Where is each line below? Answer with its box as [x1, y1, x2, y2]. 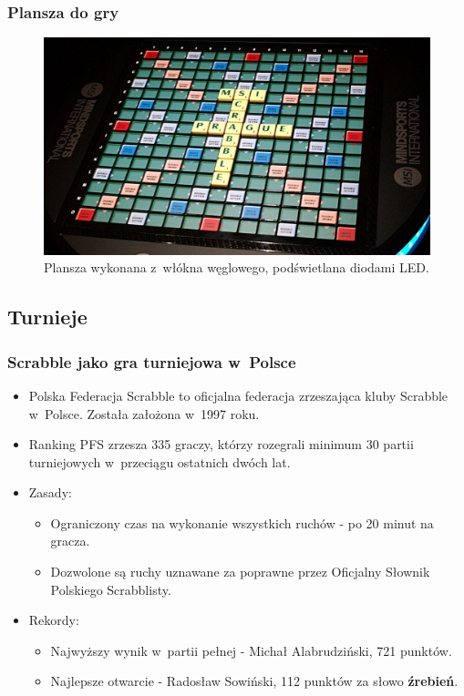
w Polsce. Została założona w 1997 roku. [28, 404, 260, 423]
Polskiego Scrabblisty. [50, 579, 171, 599]
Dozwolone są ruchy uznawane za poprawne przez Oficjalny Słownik [50, 562, 430, 581]
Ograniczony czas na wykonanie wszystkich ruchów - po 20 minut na [50, 513, 434, 532]
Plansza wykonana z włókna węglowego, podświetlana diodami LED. [44, 258, 429, 277]
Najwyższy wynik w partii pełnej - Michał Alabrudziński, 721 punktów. [50, 640, 452, 660]
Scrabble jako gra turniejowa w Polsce [7, 350, 296, 373]
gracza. [50, 531, 90, 550]
